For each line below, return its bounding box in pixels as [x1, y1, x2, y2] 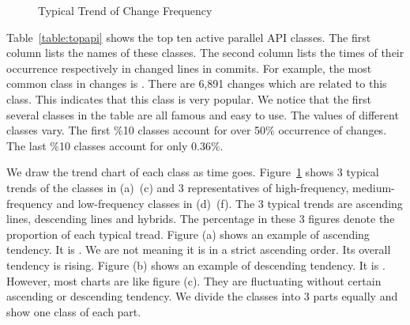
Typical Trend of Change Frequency [38, 2, 213, 18]
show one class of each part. [6, 303, 141, 319]
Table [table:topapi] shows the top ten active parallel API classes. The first [6, 28, 371, 45]
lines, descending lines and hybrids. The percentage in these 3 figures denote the [6, 210, 395, 227]
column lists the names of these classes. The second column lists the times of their [6, 44, 404, 61]
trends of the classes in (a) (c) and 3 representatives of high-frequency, [6, 179, 349, 195]
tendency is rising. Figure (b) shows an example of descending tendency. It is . [6, 256, 386, 273]
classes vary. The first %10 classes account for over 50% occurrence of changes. [6, 122, 387, 138]
